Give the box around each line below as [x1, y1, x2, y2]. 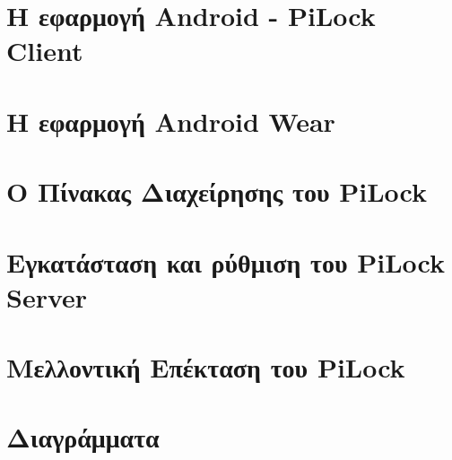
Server [6, 278, 88, 315]
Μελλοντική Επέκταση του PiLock [6, 349, 405, 386]
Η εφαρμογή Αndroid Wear [6, 102, 335, 139]
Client [6, 32, 83, 69]
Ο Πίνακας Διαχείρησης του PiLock [6, 173, 427, 210]
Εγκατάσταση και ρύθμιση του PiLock [6, 243, 445, 280]
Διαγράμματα [6, 419, 160, 456]
